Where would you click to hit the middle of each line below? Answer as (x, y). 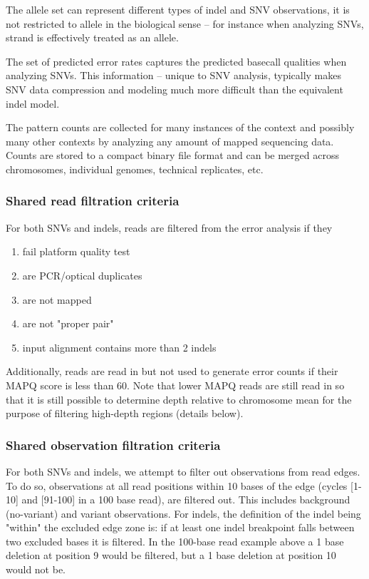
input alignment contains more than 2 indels (119, 347)
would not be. (36, 569)
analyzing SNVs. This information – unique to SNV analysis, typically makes (174, 75)
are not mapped (57, 299)
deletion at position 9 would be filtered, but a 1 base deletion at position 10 (171, 555)
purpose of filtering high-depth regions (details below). (125, 413)
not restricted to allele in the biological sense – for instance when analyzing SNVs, (185, 23)
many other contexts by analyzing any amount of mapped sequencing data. (170, 141)
